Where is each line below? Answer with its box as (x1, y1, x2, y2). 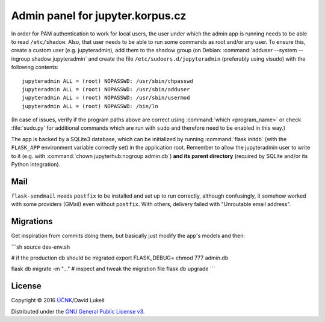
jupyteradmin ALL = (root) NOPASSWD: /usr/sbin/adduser (22, 86, 190, 93)
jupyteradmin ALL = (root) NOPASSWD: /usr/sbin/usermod (22, 94, 190, 102)
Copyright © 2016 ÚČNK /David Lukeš (11, 297, 105, 304)
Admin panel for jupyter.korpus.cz (11, 9, 187, 22)
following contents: (11, 64, 59, 71)
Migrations (11, 216, 54, 226)
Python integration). (11, 161, 61, 168)
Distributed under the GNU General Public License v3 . (11, 308, 145, 315)
